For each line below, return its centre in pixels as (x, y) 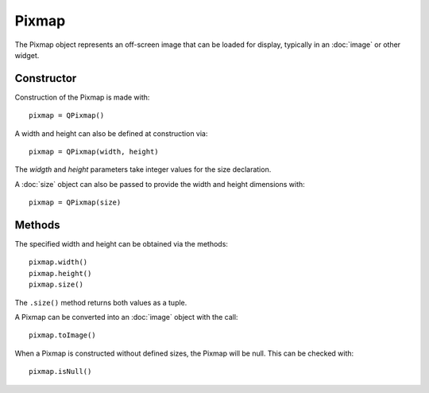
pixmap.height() (60, 273)
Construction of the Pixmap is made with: (82, 97)
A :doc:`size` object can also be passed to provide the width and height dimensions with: (160, 184)
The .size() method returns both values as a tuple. (101, 302)
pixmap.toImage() (62, 335)
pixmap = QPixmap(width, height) (94, 152)
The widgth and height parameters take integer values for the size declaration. (143, 169)
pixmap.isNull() (60, 372)
